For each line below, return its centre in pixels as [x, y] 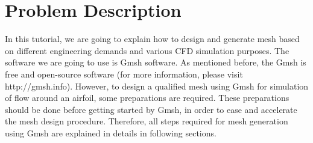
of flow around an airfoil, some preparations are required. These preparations [147, 98]
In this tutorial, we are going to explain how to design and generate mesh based [152, 39]
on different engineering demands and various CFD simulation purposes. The [147, 50]
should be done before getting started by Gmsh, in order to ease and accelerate [151, 109]
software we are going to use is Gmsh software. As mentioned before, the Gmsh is [156, 62]
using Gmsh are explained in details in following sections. [111, 132]
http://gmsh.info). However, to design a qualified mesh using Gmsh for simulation [157, 86]
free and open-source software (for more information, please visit [124, 74]
